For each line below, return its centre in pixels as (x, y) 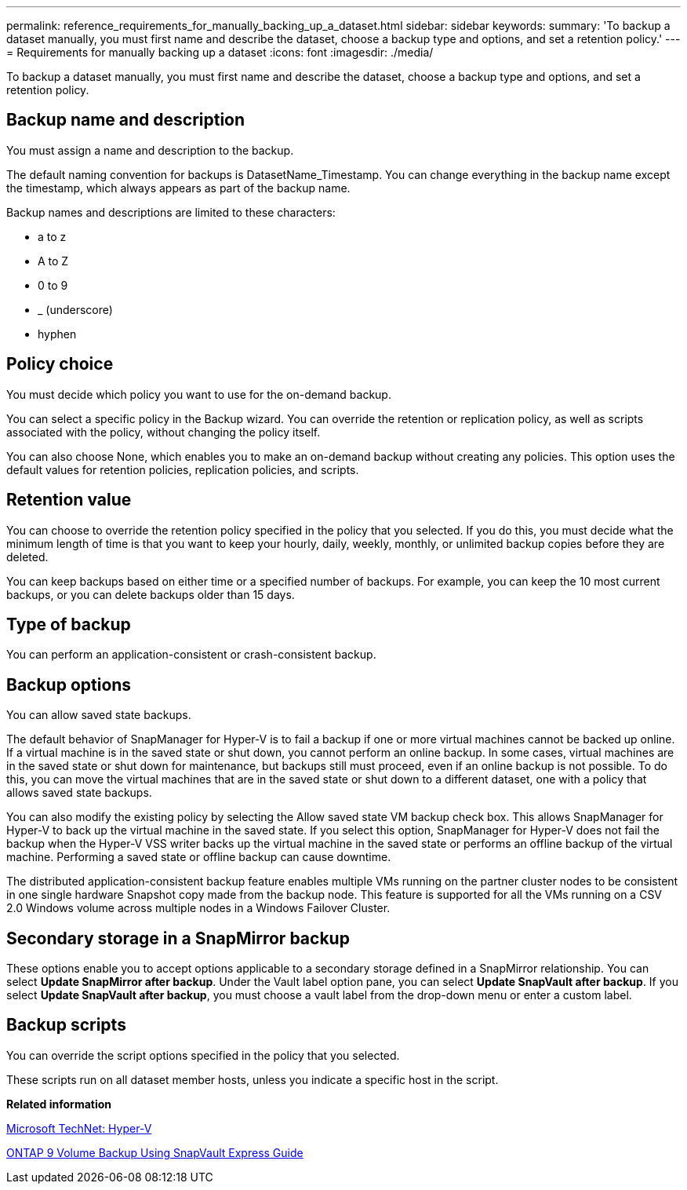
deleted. (27, 557)
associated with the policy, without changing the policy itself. (164, 432)
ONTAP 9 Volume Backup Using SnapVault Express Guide (155, 1152)
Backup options (69, 684)
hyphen (57, 334)
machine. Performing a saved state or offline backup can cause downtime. (199, 857)
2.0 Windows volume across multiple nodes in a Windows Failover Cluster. (198, 908)
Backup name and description (126, 120)
